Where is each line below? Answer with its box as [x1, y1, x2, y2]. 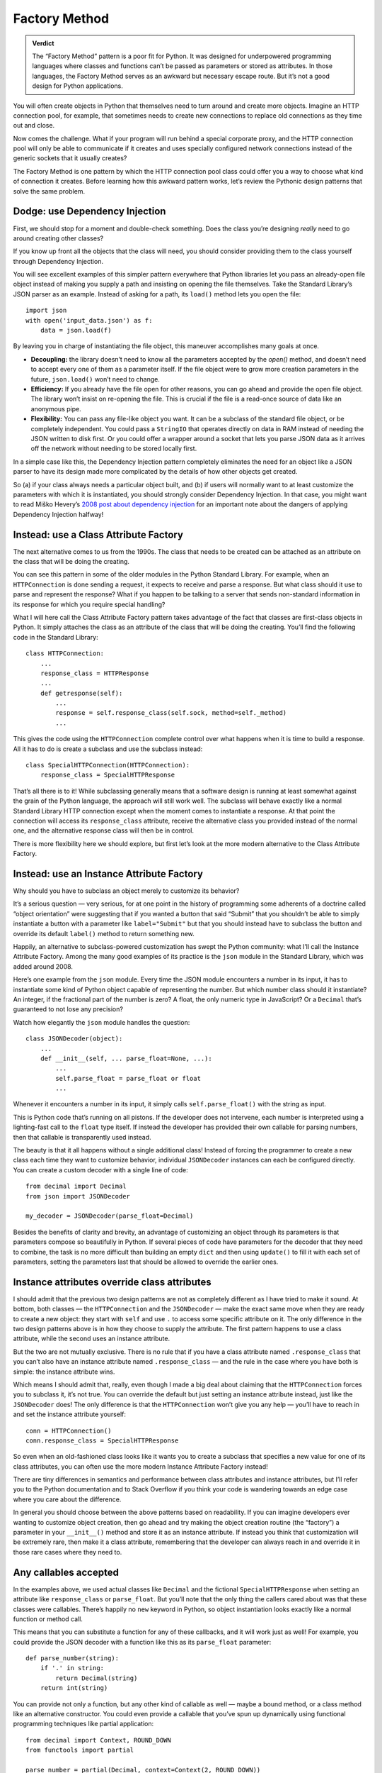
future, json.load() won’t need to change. [30, 374, 161, 383]
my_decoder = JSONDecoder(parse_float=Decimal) [25, 1212, 194, 1220]
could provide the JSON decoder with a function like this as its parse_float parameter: [13, 1638, 272, 1646]
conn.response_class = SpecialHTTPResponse [25, 1436, 179, 1445]
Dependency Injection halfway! [13, 510, 104, 518]
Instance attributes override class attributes [13, 1276, 212, 1288]
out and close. [13, 121, 55, 130]
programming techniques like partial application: [13, 1720, 154, 1728]
